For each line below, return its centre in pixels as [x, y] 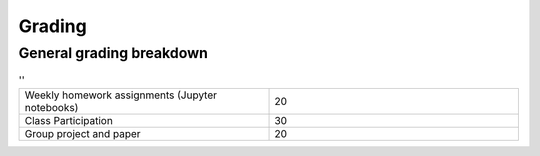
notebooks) [51, 107]
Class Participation [69, 120]
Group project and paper [82, 133]
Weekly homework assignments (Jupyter [121, 95]
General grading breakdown [113, 53]
